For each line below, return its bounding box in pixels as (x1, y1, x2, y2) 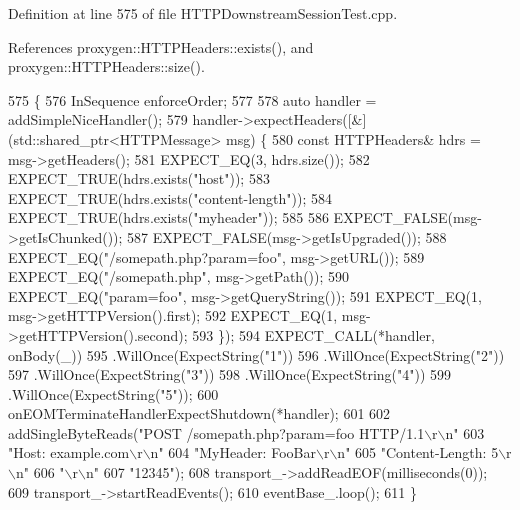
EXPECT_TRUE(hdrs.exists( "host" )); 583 (8, 168, 270, 189)
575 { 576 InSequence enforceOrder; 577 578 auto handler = (8, 89, 377, 110)
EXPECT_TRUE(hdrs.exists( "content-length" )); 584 (8, 187, 333, 208)
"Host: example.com (8, 442, 130, 463)
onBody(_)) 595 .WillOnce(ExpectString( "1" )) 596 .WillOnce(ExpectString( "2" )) (8, 344, 505, 365)
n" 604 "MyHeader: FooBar (150, 442, 316, 463)
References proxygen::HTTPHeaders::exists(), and (8, 36, 314, 57)
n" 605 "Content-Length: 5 (337, 442, 499, 463)
